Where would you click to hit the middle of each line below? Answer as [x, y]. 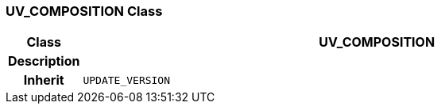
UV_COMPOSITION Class [84, 11]
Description [44, 61]
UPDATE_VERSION [127, 80]
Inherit [44, 80]
